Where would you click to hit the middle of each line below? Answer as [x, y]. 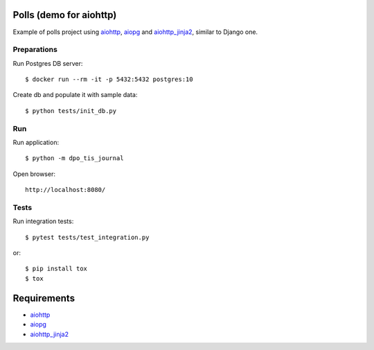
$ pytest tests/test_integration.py [87, 237]
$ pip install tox [56, 269]
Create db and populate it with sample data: [75, 95]
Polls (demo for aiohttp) [65, 15]
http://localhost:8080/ [65, 190]
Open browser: [34, 174]
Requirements [44, 298]
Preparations [35, 50]
